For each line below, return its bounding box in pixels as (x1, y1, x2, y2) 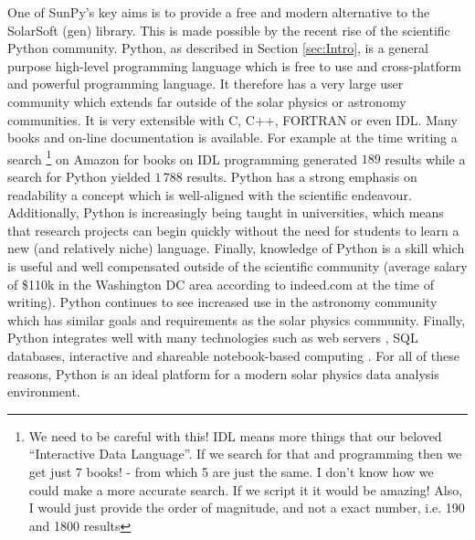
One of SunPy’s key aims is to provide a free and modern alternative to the (7, 3, 430, 21)
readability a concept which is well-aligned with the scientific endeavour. (7, 185, 412, 204)
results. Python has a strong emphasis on (186, 167, 417, 185)
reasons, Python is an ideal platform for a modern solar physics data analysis (7, 364, 439, 383)
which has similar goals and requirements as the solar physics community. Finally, (7, 310, 466, 329)
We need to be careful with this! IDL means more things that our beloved (28, 426, 442, 445)
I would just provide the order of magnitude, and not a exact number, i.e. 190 (28, 498, 465, 517)
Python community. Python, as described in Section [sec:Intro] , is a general (7, 38, 428, 58)
